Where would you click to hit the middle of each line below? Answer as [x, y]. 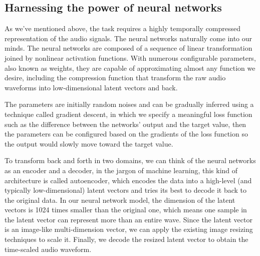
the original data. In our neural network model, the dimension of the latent [120, 200]
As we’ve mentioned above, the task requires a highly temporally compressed [123, 28]
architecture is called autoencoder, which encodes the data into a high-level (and [128, 180]
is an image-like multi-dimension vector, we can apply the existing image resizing [129, 229]
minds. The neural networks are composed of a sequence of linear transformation [128, 48]
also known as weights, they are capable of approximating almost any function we [130, 68]
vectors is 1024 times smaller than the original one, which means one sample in [126, 210]
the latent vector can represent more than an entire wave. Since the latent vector [128, 219]
